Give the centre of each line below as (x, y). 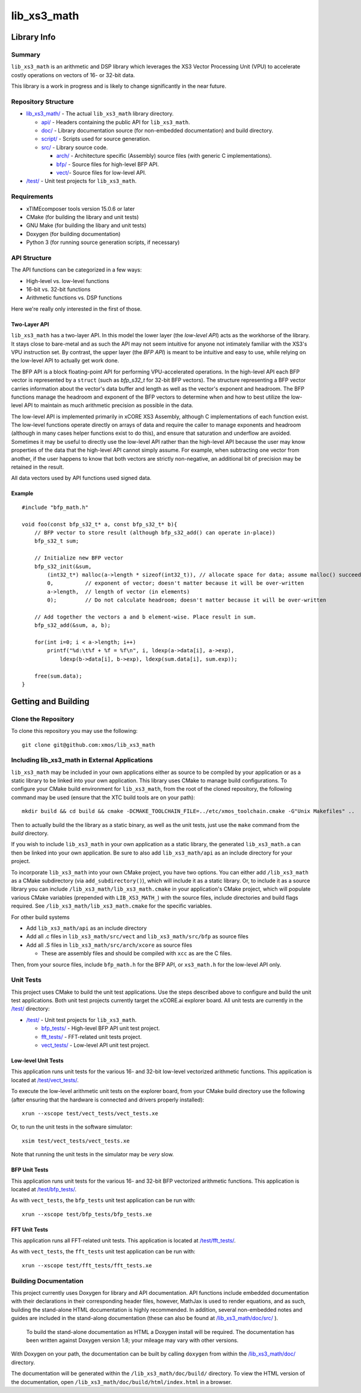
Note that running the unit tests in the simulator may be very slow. (93, 1155)
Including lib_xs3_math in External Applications (82, 760)
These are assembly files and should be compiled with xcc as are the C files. (137, 953)
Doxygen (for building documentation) (73, 234)
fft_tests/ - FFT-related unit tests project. (91, 1036)
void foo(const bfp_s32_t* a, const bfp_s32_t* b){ (100, 524)
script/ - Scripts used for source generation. (96, 139)
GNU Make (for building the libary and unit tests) (86, 225)
